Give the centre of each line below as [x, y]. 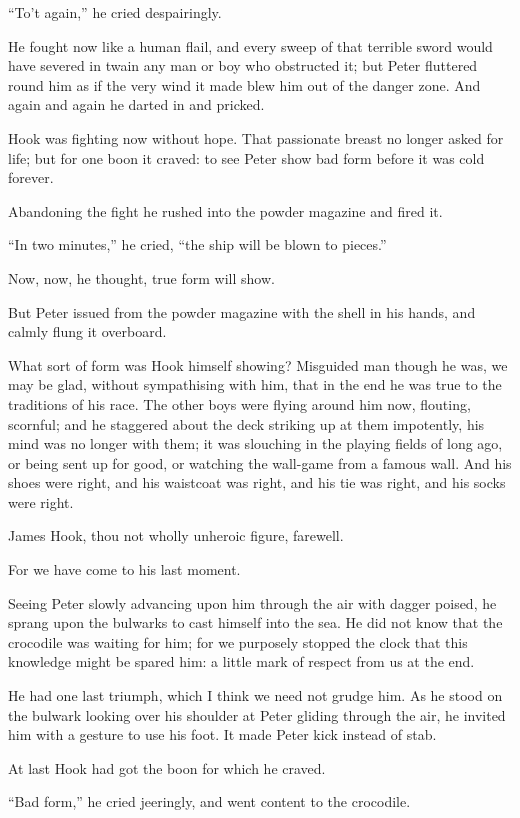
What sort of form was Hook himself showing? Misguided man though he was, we [258, 364]
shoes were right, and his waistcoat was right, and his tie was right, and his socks [257, 482]
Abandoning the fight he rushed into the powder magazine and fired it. [225, 210]
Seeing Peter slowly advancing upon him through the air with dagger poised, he [252, 602]
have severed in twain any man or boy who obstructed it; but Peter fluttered [243, 65]
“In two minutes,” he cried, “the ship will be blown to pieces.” [197, 244]
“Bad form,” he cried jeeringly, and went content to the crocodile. [209, 801]
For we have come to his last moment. [124, 569]
